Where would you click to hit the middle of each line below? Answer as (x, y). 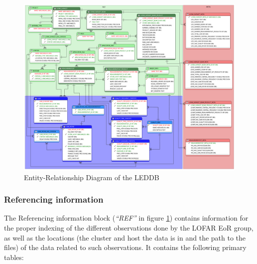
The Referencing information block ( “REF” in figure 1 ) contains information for (126, 218)
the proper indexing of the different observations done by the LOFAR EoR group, (129, 227)
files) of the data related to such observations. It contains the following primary (125, 247)
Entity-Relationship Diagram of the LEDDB (92, 177)
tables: (14, 257)
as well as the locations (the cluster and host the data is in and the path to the (125, 237)
